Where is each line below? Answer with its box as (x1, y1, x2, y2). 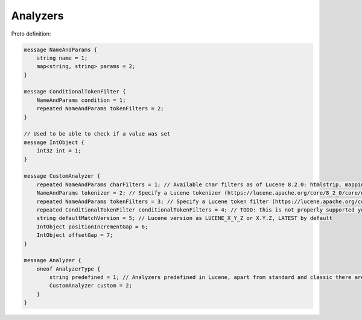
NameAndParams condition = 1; (36, 96, 126, 104)
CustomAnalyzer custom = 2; (49, 282, 133, 289)
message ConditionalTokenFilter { (24, 88, 126, 95)
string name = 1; (36, 54, 88, 61)
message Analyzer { (24, 257, 81, 264)
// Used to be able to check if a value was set (24, 130, 171, 137)
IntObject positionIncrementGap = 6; (36, 223, 148, 230)
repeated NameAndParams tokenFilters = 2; (36, 105, 164, 112)
